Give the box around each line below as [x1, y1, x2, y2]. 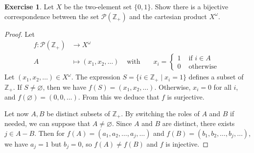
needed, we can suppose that [4, 118, 91, 128]
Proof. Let [4, 28, 35, 39]
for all [213, 81, 231, 92]
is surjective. [167, 92, 205, 102]
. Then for [34, 127, 65, 138]
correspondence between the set [4, 11, 99, 21]
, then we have [43, 81, 87, 92]
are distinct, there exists [162, 118, 235, 128]
